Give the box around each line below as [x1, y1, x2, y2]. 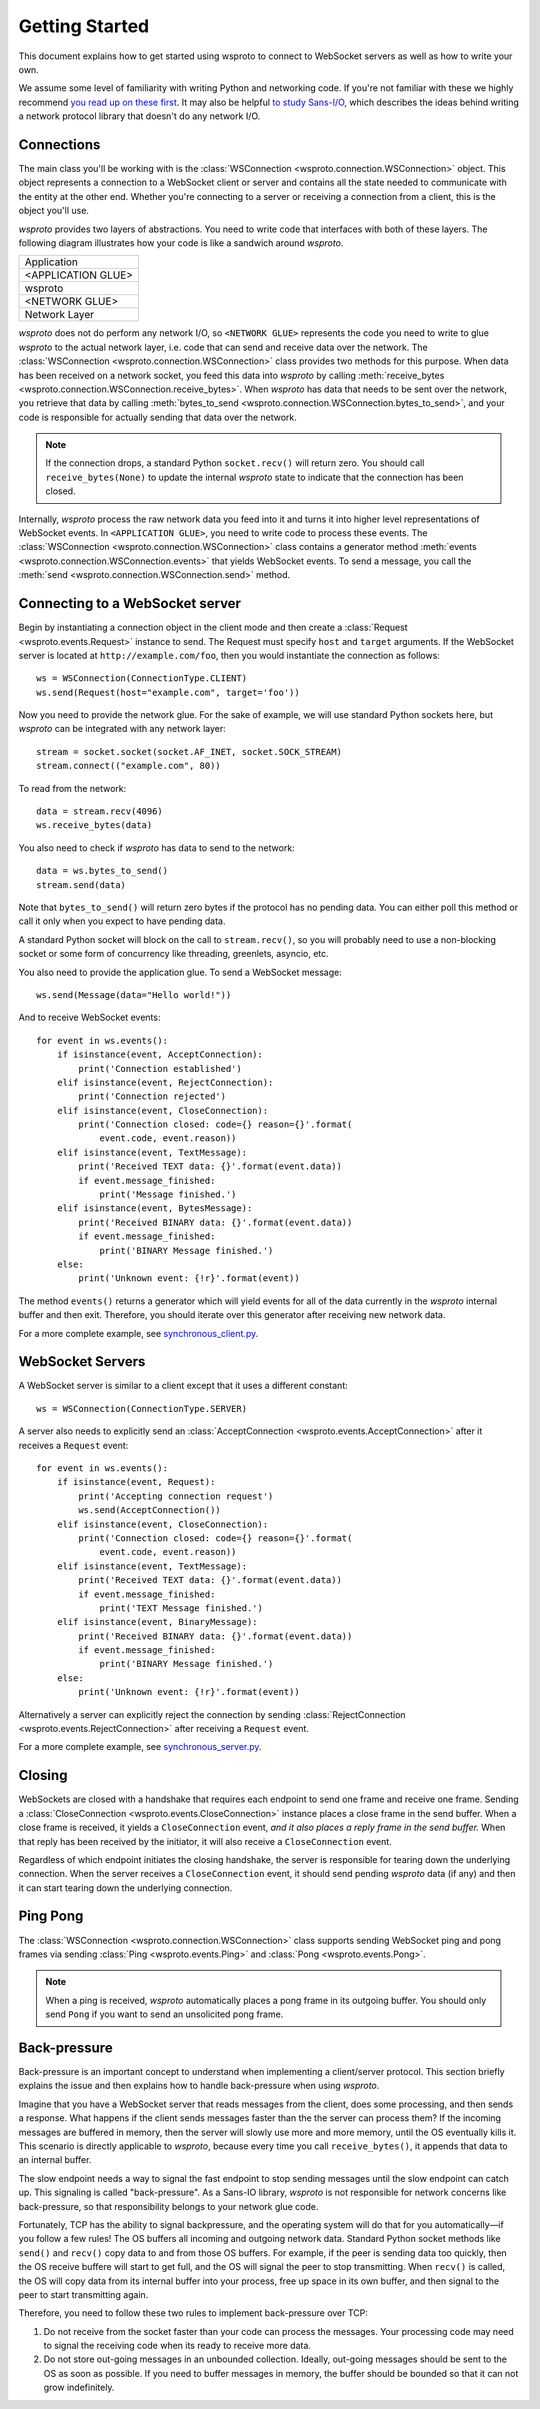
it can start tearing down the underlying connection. [18, 1881, 233, 1894]
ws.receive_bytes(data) [36, 820, 153, 831]
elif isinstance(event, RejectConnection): [56, 1076, 274, 1088]
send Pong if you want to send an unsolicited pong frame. [45, 2008, 284, 2020]
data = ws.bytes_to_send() [36, 865, 169, 877]
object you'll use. [18, 205, 90, 217]
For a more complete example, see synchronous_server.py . [18, 1741, 262, 1753]
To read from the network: [18, 782, 127, 794]
